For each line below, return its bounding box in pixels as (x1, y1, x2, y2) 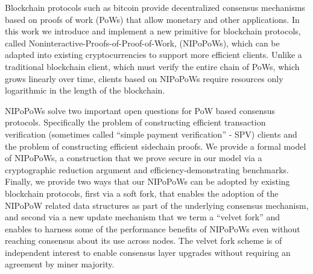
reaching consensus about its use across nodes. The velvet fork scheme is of (5, 234, 282, 247)
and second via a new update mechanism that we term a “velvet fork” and (5, 211, 280, 223)
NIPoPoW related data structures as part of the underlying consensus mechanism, (5, 199, 309, 211)
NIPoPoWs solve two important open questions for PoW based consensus (5, 104, 276, 116)
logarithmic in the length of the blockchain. (5, 84, 165, 97)
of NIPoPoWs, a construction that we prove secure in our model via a (5, 151, 262, 164)
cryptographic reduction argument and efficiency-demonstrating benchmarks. (5, 163, 289, 176)
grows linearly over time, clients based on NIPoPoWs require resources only (5, 72, 283, 84)
